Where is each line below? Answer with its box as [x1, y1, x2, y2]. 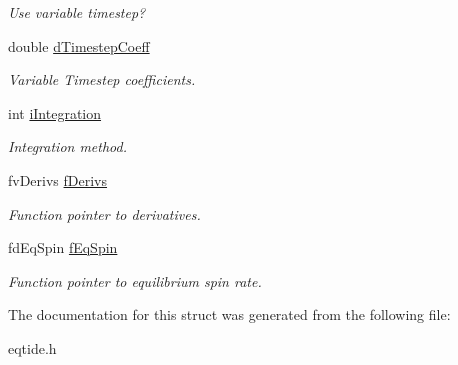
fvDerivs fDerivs [8, 169, 108, 190]
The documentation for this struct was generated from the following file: [8, 304, 451, 325]
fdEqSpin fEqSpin [8, 237, 118, 258]
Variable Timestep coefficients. [8, 69, 196, 90]
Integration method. [8, 136, 127, 157]
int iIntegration [8, 102, 102, 123]
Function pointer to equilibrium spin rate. [8, 270, 262, 291]
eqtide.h [8, 337, 57, 358]
